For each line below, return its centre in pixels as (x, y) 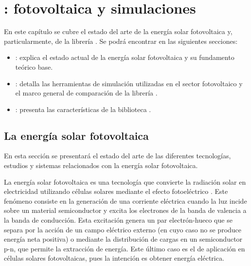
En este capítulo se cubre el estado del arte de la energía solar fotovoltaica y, (118, 31)
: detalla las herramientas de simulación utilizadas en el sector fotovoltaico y (129, 83)
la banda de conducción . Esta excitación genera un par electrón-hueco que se (118, 220)
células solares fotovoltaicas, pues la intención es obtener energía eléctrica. (114, 258)
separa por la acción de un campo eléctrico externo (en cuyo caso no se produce (123, 229)
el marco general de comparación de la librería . (86, 93)
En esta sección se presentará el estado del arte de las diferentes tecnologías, (117, 156)
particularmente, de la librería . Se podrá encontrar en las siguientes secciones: (121, 41)
